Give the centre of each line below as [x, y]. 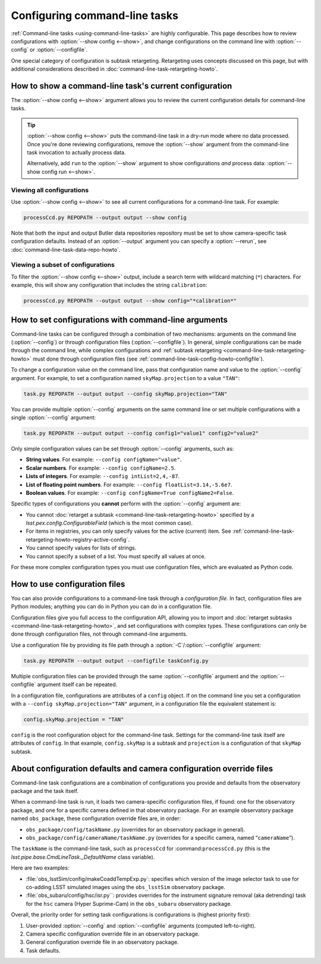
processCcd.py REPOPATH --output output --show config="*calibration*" [130, 301]
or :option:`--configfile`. [59, 50]
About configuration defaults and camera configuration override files [142, 768]
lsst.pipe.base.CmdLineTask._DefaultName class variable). [83, 857]
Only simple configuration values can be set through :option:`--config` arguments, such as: [122, 448]
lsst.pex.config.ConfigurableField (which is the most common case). [109, 523]
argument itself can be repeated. [77, 685]
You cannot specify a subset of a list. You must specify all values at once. [116, 556]
